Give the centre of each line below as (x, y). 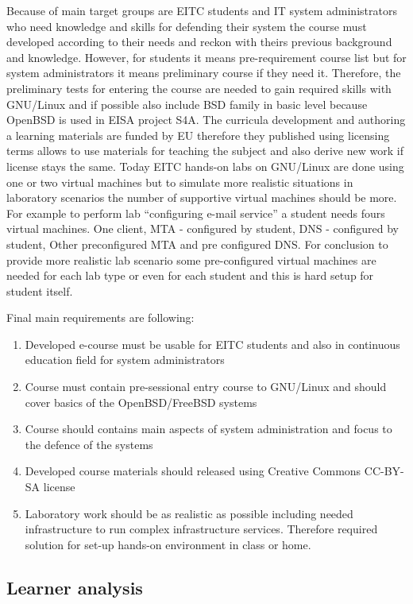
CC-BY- (384, 471)
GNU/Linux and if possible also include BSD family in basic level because (187, 104)
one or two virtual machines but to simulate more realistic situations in (180, 182)
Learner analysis (75, 587)
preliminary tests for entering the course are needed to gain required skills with (199, 88)
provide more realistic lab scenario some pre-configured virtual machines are (191, 259)
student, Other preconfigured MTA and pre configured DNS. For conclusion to (197, 244)
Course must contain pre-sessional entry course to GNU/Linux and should (206, 387)
